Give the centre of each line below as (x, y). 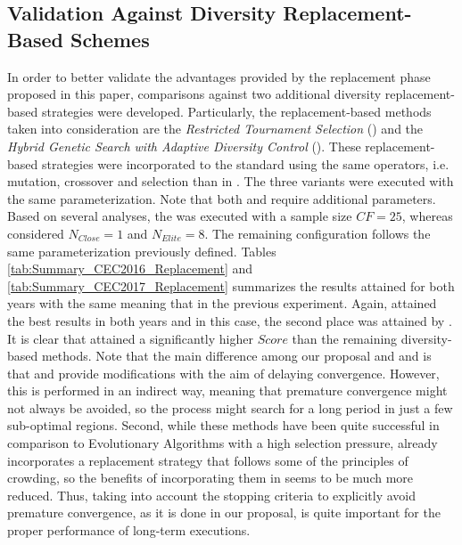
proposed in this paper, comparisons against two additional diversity (194, 94)
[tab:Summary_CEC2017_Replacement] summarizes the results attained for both (231, 285)
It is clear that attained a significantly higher (130, 338)
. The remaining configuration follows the (318, 233)
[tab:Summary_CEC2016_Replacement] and (130, 268)
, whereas (427, 216)
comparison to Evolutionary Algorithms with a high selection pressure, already (223, 443)
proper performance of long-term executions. (129, 530)
